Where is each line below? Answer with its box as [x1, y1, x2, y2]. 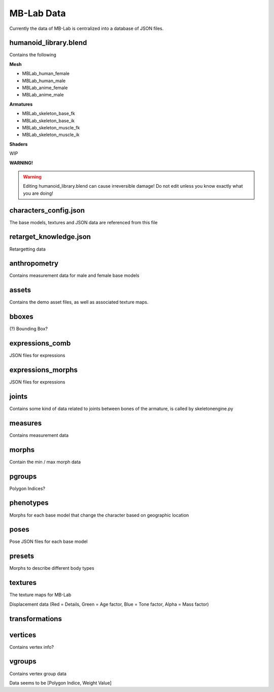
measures [9, 419, 42, 427]
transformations [9, 614, 62, 623]
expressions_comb [9, 339, 71, 348]
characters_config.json [9, 206, 85, 215]
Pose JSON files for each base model [9, 538, 88, 545]
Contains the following [9, 52, 57, 58]
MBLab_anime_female [22, 85, 68, 91]
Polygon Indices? [9, 485, 46, 492]
